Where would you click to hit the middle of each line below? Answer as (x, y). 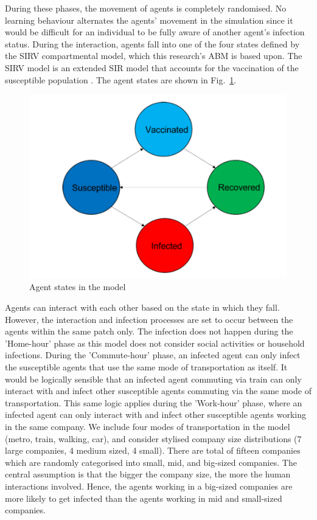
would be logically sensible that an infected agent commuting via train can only (153, 379)
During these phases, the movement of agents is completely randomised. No (146, 8)
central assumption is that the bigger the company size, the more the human (148, 474)
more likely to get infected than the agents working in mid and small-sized (144, 498)
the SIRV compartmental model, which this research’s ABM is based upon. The (154, 56)
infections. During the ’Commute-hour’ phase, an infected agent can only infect (153, 355)
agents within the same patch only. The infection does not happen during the (149, 331)
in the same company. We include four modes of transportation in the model (148, 426)
